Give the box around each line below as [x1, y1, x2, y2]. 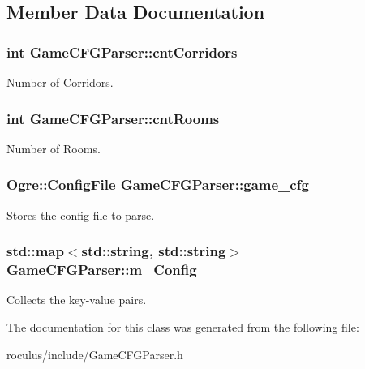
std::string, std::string [81, 241, 226, 261]
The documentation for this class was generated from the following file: [6, 318, 359, 335]
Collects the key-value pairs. [6, 291, 147, 308]
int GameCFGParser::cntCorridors [6, 41, 238, 62]
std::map [6, 241, 64, 261]
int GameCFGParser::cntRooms [6, 108, 220, 128]
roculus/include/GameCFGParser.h [6, 345, 183, 363]
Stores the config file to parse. [6, 206, 155, 223]
